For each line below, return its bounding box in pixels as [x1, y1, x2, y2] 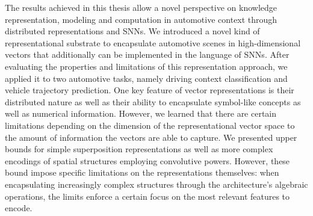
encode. [5, 202, 33, 214]
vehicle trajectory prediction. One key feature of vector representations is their [5, 84, 294, 96]
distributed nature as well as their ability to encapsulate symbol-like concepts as [5, 95, 301, 108]
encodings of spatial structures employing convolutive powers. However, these [5, 154, 290, 167]
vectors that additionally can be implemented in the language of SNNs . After [5, 48, 290, 61]
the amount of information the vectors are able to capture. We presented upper [5, 131, 297, 143]
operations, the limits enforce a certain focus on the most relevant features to [5, 190, 290, 202]
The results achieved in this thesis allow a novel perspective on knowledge [5, 1, 277, 13]
